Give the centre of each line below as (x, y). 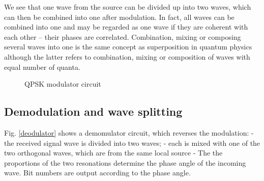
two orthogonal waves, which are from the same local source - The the (113, 153)
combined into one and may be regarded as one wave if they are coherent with (126, 27)
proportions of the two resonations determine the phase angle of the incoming (125, 162)
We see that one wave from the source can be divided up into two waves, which (128, 7)
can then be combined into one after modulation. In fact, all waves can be (119, 17)
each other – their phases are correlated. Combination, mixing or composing (123, 36)
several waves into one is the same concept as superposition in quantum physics (128, 47)
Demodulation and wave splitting (93, 111)
